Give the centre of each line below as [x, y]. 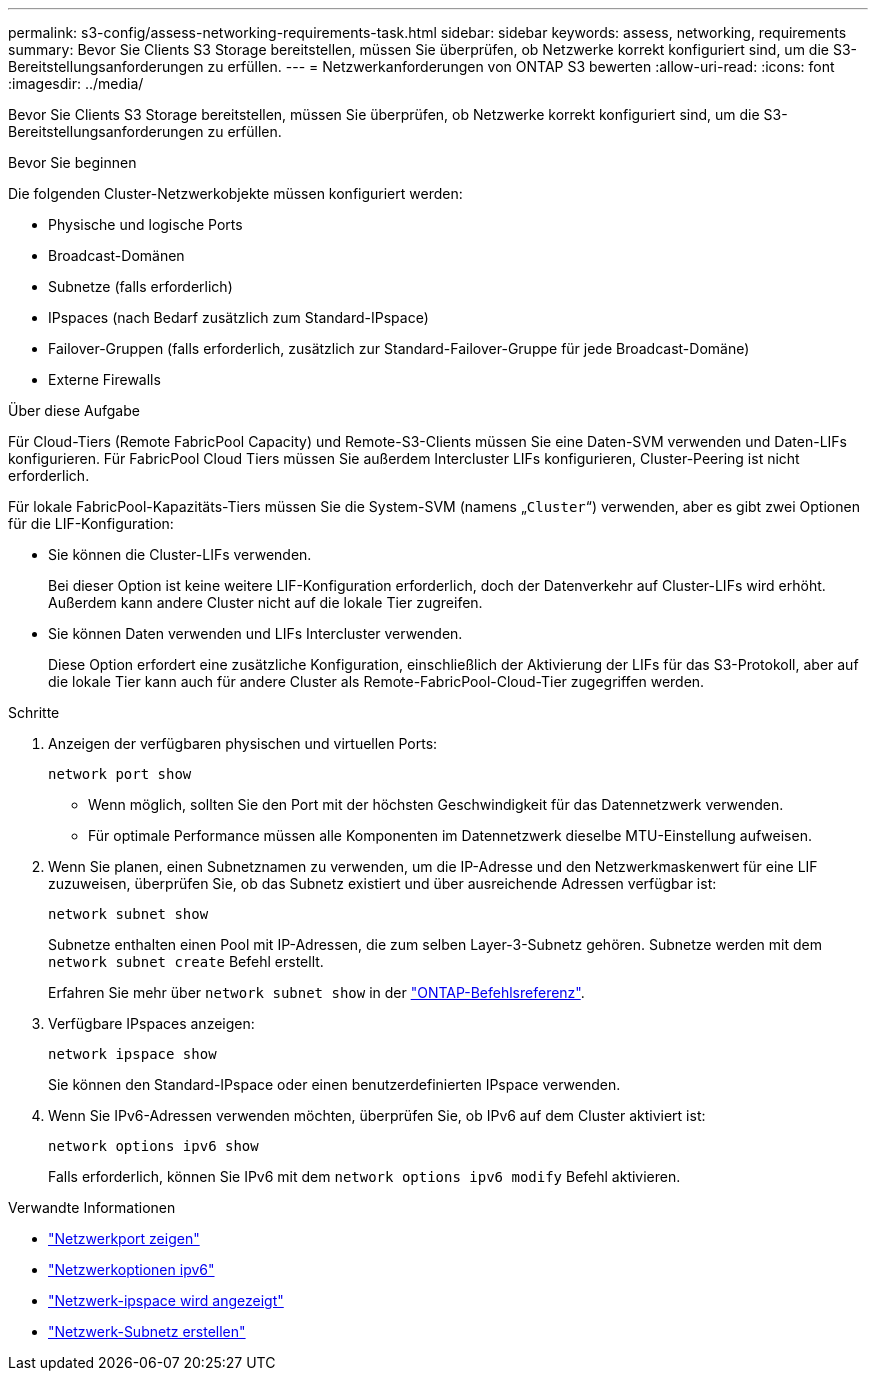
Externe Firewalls [104, 379]
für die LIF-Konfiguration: [91, 523]
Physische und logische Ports [145, 224]
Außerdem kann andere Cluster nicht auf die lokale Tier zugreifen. [265, 602]
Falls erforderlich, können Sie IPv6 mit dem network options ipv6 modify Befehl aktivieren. [364, 1176]
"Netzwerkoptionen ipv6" [131, 1269]
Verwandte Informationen [92, 1207]
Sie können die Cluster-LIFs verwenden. [180, 554]
